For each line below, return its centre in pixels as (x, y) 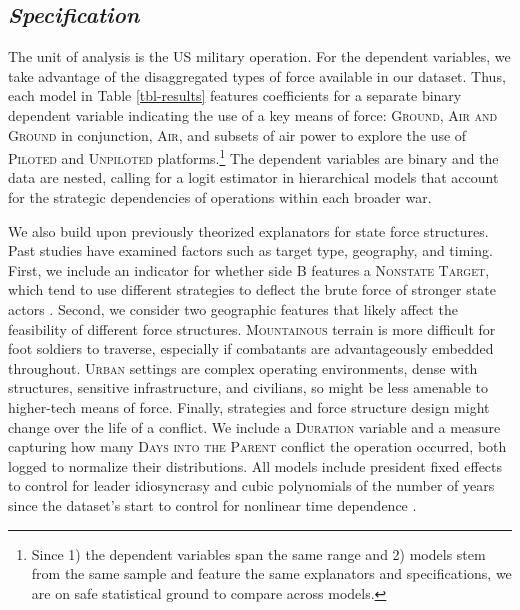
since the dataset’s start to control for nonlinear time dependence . (212, 504)
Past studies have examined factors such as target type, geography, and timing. (250, 250)
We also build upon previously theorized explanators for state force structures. (248, 230)
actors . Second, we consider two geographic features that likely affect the (233, 308)
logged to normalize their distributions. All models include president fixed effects (255, 465)
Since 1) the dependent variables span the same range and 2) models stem (258, 553)
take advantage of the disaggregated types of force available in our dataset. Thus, (257, 75)
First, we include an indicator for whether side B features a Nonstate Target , (249, 269)
